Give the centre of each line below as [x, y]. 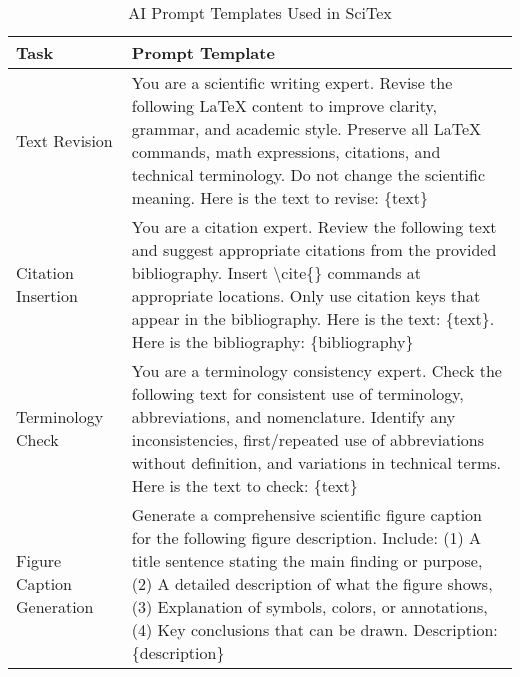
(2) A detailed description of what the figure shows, [312, 583]
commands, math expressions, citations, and [286, 151]
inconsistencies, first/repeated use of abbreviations [308, 439]
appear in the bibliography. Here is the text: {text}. [313, 318]
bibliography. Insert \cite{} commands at [276, 272]
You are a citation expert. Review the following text [314, 226]
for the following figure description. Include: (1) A [306, 537]
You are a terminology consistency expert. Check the [316, 370]
